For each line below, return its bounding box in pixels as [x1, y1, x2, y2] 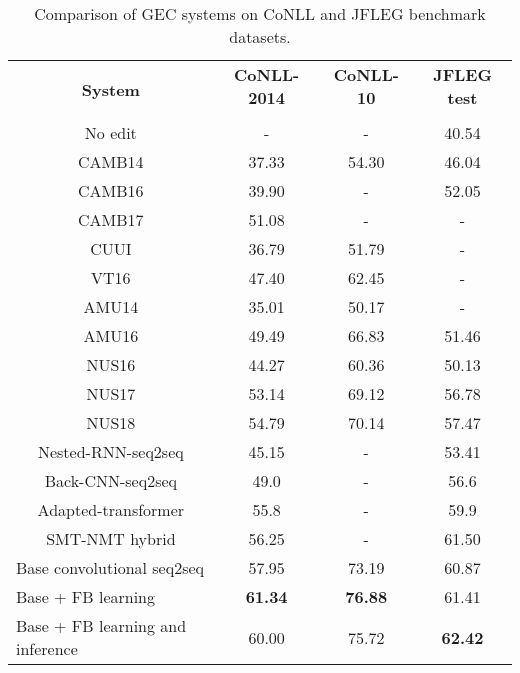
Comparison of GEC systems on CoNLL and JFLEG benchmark [34, 2, 486, 25]
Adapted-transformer [37, 498, 185, 521]
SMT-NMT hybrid [46, 527, 176, 550]
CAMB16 [78, 179, 144, 202]
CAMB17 [78, 208, 144, 231]
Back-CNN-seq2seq [44, 469, 178, 492]
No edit [84, 121, 137, 144]
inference [16, 637, 78, 660]
